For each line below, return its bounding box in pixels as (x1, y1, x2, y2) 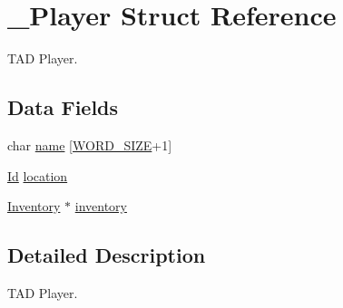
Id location (7, 166, 68, 185)
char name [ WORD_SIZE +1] (7, 135, 172, 154)
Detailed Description (7, 241, 206, 269)
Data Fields (7, 93, 119, 121)
